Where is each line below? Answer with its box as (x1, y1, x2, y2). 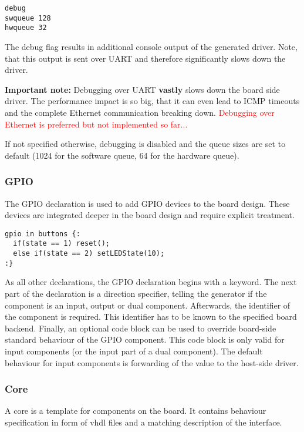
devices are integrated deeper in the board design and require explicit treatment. (5, 209, 295, 221)
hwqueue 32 (5, 24, 47, 32)
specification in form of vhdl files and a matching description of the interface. (5, 416, 282, 428)
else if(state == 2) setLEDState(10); (13, 249, 165, 258)
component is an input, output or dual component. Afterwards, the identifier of (5, 299, 291, 311)
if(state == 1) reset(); (13, 239, 110, 248)
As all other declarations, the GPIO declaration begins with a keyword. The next (5, 276, 297, 288)
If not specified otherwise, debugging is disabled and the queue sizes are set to (5, 138, 286, 150)
